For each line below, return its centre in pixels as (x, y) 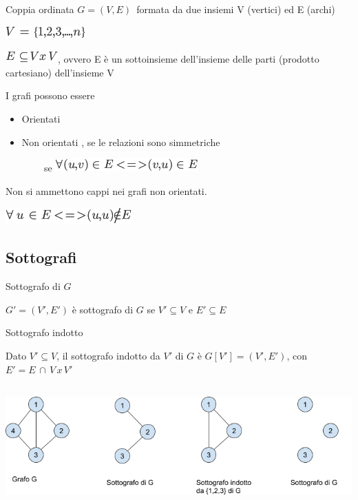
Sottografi (41, 257)
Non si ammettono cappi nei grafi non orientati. (106, 190)
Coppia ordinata (40, 9)
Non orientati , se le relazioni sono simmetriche (121, 142)
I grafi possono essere (50, 95)
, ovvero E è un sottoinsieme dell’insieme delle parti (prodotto (189, 59)
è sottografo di (103, 309)
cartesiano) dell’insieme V (60, 72)
